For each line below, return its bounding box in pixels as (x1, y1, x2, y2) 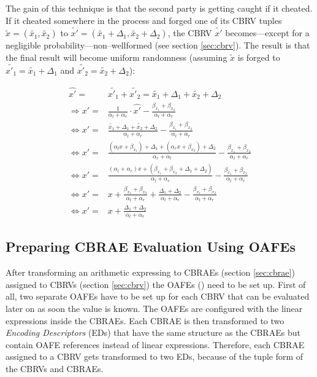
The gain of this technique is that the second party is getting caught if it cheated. (6, 2, 313, 14)
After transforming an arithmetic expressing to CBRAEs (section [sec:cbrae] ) (6, 266, 295, 279)
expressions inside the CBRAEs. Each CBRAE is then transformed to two (6, 314, 285, 327)
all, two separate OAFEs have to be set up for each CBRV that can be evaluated (6, 290, 310, 303)
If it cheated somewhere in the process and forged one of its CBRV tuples (6, 14, 282, 26)
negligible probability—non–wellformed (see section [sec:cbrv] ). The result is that (6, 39, 310, 52)
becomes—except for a (225, 26, 310, 39)
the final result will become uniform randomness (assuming (6, 51, 227, 63)
